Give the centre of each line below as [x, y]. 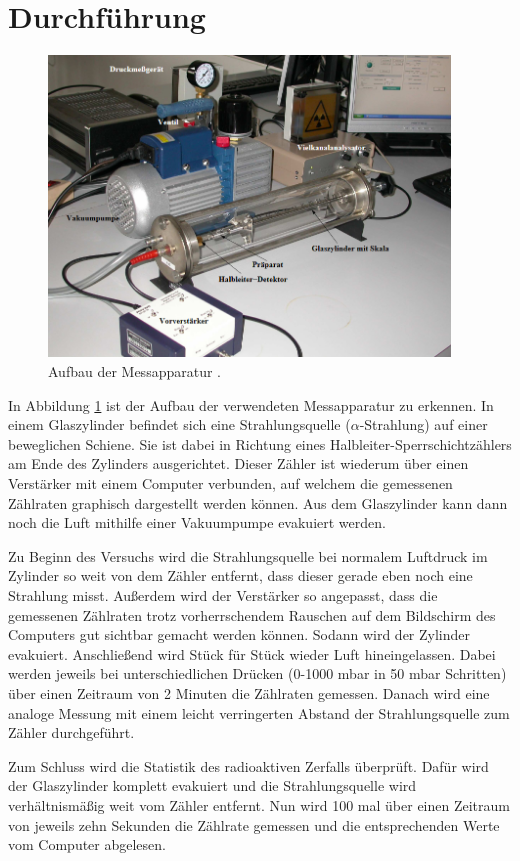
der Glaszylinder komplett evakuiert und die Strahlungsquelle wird [212, 785]
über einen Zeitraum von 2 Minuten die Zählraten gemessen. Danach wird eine [249, 692]
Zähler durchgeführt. [71, 732]
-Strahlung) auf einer [423, 424]
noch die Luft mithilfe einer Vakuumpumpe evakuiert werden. [197, 522]
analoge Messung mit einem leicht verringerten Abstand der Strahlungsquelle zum [259, 712]
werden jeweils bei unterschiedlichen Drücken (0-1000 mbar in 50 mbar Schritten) [257, 673]
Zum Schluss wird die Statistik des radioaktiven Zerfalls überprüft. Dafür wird [248, 765]
